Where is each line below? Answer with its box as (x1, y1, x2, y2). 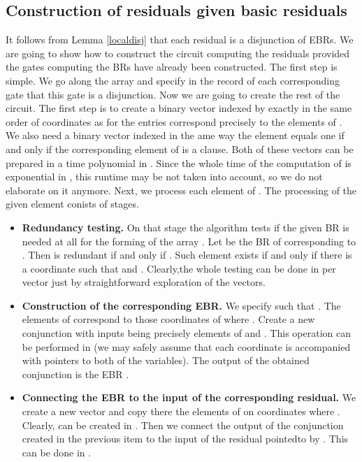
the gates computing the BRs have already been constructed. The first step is (6, 59, 338, 74)
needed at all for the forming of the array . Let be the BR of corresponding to (22, 233, 356, 248)
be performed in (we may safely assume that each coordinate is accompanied (22, 339, 351, 354)
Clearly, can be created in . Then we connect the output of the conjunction (22, 417, 344, 432)
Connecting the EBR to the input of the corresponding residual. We (22, 390, 356, 405)
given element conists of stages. (6, 196, 139, 211)
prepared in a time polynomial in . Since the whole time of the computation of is (6, 155, 352, 170)
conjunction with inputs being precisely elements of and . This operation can (22, 326, 351, 340)
